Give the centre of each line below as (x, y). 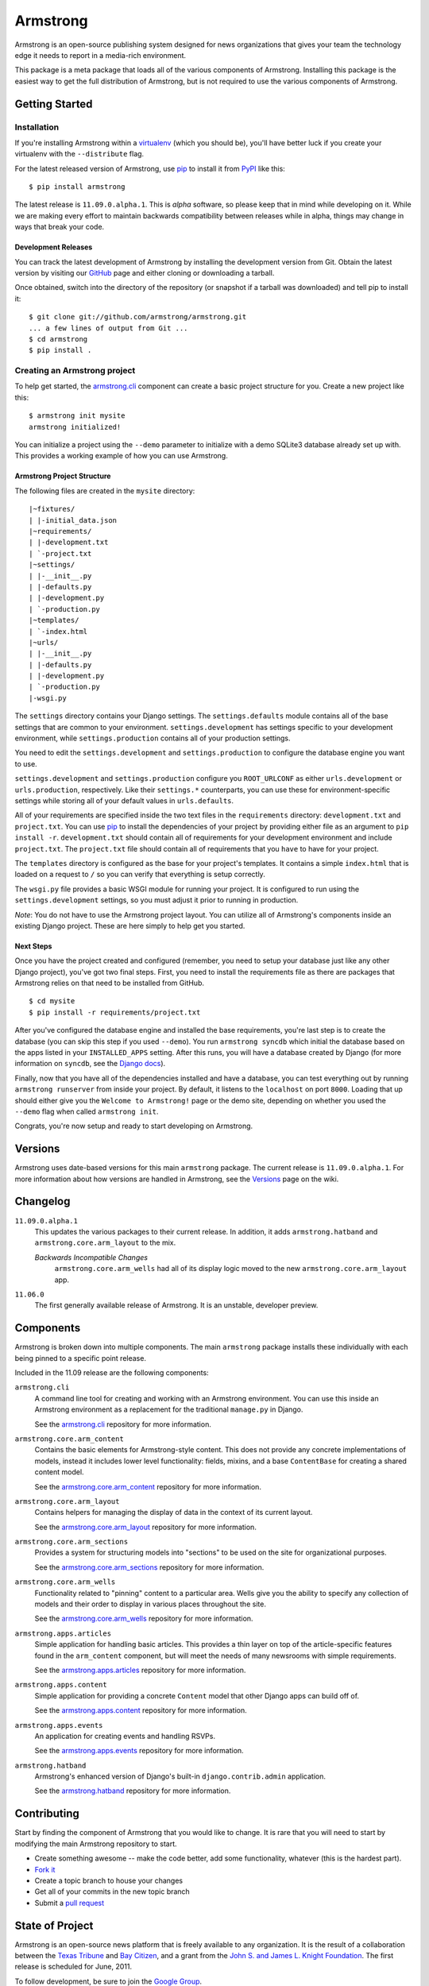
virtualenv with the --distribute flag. (79, 154)
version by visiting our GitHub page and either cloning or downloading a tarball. (145, 273)
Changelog (43, 1202)
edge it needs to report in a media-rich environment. (100, 55)
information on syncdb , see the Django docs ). (90, 1064)
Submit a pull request (70, 1903)
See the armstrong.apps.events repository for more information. (139, 1751)
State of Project (54, 1925)
